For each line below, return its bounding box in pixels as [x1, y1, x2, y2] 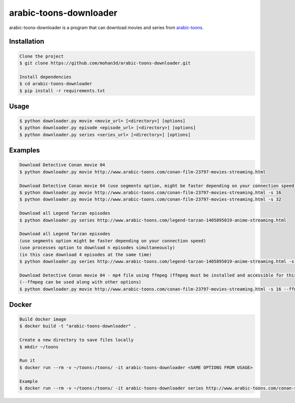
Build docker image [19, 316, 66, 322]
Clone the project [19, 53, 64, 59]
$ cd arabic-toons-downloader [19, 81, 92, 87]
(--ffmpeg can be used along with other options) [19, 279, 142, 285]
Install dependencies [19, 74, 72, 80]
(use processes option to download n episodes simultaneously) [19, 245, 176, 250]
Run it [19, 358, 35, 364]
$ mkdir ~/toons [19, 344, 59, 349]
